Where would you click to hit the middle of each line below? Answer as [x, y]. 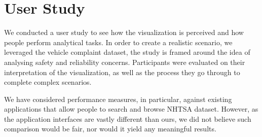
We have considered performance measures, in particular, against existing [118, 99]
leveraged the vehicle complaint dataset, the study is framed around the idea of [127, 52]
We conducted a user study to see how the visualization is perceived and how [124, 32]
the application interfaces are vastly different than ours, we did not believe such [128, 118]
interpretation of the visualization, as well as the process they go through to [122, 72]
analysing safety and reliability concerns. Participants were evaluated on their [125, 62]
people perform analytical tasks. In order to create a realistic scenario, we [118, 42]
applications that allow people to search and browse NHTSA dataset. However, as [131, 109]
